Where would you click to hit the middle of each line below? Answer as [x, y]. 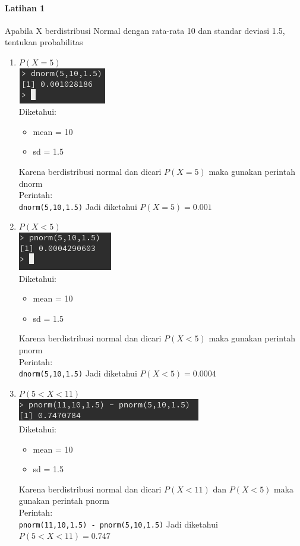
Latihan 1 [25, 7]
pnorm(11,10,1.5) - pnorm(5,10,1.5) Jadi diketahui [118, 524]
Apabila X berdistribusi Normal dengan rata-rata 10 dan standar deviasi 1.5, [145, 30]
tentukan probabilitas [44, 42]
